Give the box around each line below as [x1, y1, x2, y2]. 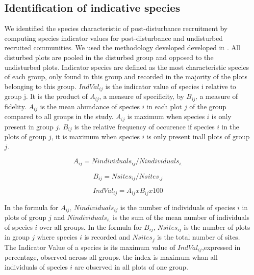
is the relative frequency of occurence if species [74, 121, 215, 131]
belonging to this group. [4, 81, 76, 91]
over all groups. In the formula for [39, 221, 142, 232]
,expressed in [202, 242, 241, 252]
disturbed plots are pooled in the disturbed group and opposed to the [4, 52, 214, 62]
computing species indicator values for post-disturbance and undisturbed [4, 32, 223, 43]
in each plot [147, 101, 182, 111]
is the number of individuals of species [120, 202, 235, 212]
